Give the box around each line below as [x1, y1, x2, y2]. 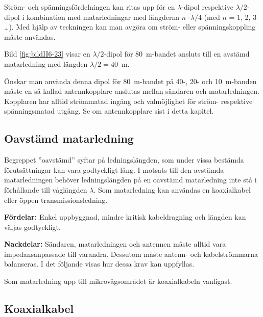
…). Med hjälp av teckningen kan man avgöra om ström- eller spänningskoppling [4, 21, 256, 32]
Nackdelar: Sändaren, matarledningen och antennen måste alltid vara [4, 239, 226, 249]
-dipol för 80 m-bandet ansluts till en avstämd [104, 48, 250, 59]
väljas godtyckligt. [4, 221, 61, 232]
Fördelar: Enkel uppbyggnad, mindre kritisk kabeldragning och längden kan [4, 212, 246, 222]
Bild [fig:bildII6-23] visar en [4, 48, 90, 59]
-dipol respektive [181, 2, 233, 12]
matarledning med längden [4, 58, 88, 69]
